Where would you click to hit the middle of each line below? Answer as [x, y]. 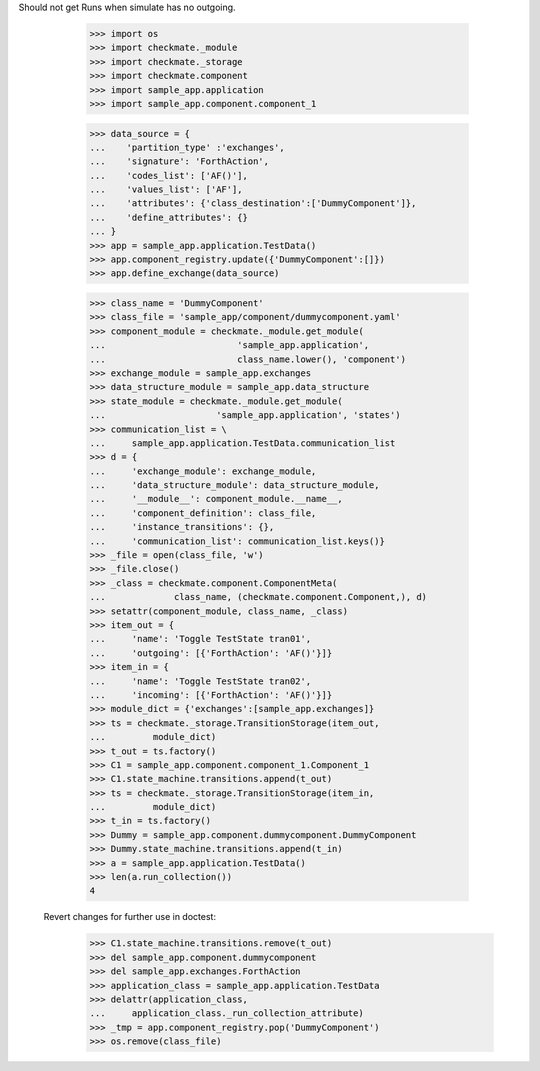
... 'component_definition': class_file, [203, 513]
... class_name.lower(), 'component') [248, 359]
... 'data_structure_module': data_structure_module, [234, 485]
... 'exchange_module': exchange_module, [203, 471]
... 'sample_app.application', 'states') [245, 415]
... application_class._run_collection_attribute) [226, 1013]
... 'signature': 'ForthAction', [179, 161]
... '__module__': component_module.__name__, [216, 499]
